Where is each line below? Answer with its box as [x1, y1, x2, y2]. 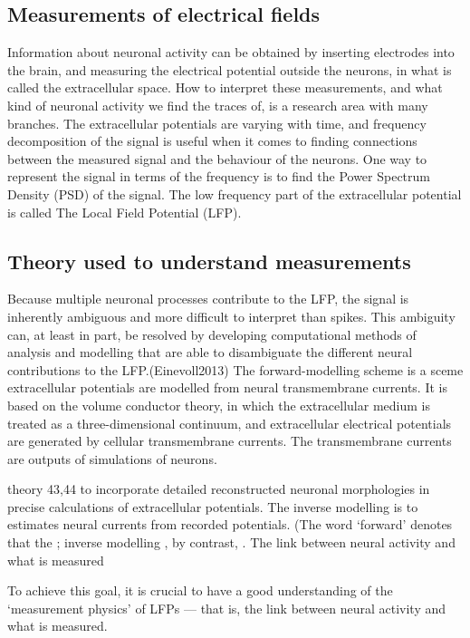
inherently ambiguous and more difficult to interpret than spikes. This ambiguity [7, 306, 456, 325]
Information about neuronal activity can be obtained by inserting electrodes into [7, 43, 455, 62]
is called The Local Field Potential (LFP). [7, 202, 242, 221]
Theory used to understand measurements [7, 246, 411, 275]
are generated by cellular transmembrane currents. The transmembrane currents [7, 431, 452, 450]
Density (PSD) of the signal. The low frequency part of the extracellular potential [7, 184, 462, 203]
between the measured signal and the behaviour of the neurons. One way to [7, 149, 427, 168]
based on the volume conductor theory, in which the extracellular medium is [7, 395, 430, 414]
